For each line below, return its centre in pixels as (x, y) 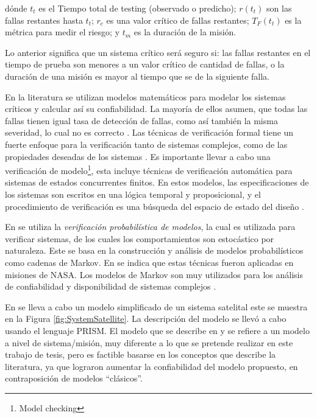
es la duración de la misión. (185, 32)
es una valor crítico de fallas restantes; (178, 20)
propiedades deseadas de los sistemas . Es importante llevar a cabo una (138, 156)
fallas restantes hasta (44, 20)
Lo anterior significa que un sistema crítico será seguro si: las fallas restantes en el (158, 52)
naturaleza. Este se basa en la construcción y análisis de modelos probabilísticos (154, 250)
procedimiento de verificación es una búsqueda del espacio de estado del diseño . (155, 206)
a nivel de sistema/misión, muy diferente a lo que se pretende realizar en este (149, 342)
